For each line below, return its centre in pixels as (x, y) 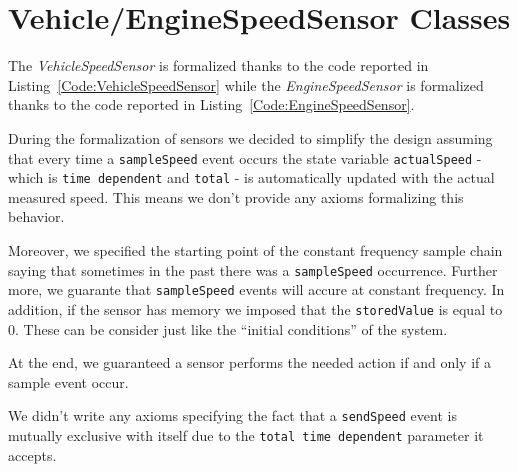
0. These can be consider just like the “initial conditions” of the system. (228, 328)
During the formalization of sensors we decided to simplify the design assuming (250, 137)
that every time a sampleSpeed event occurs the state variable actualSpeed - (245, 157)
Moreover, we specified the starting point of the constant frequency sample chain (255, 250)
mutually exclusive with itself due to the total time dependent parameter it (246, 435)
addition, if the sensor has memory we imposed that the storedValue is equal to (255, 308)
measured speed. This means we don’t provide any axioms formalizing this (236, 196)
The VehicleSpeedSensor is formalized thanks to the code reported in (218, 65)
